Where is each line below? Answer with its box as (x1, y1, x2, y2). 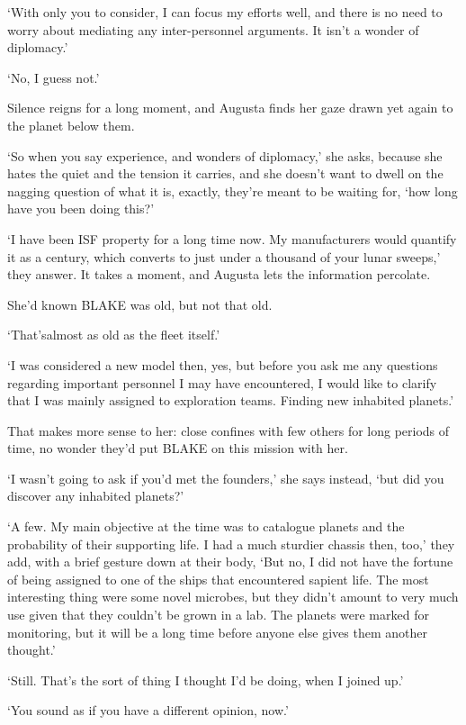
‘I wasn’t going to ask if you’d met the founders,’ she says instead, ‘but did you (7, 468, 444, 487)
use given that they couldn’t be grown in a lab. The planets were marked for (7, 605, 429, 624)
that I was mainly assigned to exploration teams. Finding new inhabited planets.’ (7, 391, 454, 410)
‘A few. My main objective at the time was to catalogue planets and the (7, 517, 405, 536)
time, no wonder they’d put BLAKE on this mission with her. (7, 439, 348, 458)
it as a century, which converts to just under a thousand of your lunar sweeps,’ (7, 247, 441, 266)
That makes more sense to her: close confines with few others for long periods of (7, 421, 450, 440)
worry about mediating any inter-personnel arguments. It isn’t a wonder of (7, 20, 419, 39)
